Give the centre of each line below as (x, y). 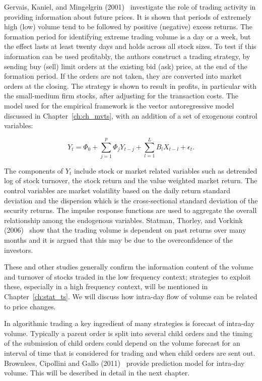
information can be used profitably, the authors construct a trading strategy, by (127, 56)
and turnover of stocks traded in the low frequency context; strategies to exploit (127, 276)
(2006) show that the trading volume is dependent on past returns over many (125, 230)
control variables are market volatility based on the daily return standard (117, 190)
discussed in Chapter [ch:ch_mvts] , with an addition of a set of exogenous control (131, 115)
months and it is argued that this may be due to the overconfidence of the (118, 240)
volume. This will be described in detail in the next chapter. (97, 373)
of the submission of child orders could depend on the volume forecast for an (122, 343)
